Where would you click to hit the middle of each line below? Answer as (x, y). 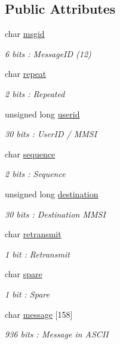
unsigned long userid (42, 114)
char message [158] (39, 314)
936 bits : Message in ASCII (57, 334)
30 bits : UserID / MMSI (51, 134)
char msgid (25, 34)
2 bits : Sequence (35, 174)
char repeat (26, 74)
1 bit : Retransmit (37, 254)
